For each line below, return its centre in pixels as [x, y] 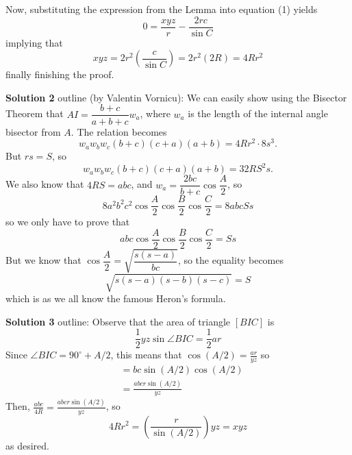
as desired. [27, 445]
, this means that [146, 355]
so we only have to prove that [68, 222]
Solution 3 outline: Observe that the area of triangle [118, 321]
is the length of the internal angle [258, 113]
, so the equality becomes [231, 260]
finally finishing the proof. [60, 74]
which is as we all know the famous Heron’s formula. [116, 298]
